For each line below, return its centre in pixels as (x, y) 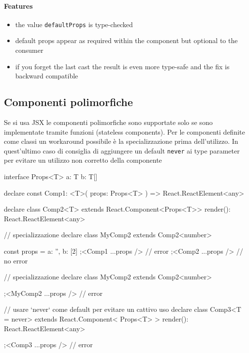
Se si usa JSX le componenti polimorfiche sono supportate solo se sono (108, 122)
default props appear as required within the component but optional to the (126, 40)
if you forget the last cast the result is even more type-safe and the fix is (122, 66)
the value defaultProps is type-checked (74, 24)
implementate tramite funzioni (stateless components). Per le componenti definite (124, 131)
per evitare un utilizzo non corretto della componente (83, 160)
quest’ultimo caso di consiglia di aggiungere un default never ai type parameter (122, 150)
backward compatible (47, 76)
